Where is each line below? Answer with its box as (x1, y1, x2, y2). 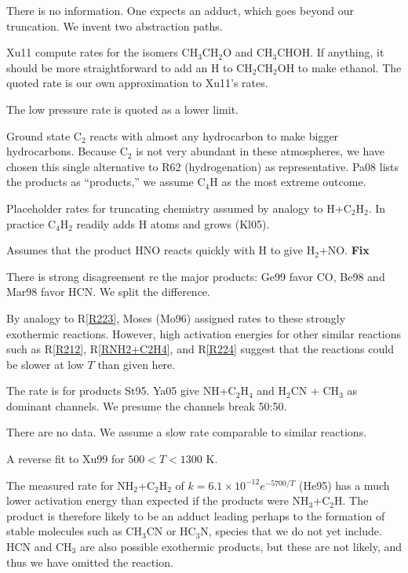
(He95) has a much (298, 476, 390, 493)
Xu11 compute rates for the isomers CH (6, 44, 199, 60)
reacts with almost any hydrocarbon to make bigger (89, 127, 339, 144)
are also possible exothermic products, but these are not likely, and (79, 538, 403, 555)
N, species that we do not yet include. (200, 523, 382, 539)
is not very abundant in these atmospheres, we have (136, 143, 385, 159)
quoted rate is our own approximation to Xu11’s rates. (6, 75, 268, 91)
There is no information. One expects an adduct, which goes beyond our (6, 2, 354, 18)
